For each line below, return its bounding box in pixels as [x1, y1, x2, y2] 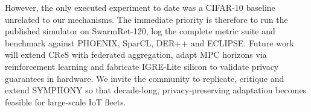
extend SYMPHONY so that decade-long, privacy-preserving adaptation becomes [5, 84, 307, 96]
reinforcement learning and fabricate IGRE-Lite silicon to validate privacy [5, 60, 279, 72]
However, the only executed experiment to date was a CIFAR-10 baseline [5, 1, 275, 13]
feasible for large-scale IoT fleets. [5, 95, 126, 108]
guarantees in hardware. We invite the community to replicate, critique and [5, 72, 284, 84]
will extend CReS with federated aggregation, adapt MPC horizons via [5, 48, 267, 61]
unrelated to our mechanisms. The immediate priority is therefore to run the [5, 13, 288, 25]
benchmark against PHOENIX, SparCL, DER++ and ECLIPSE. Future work [5, 36, 294, 49]
